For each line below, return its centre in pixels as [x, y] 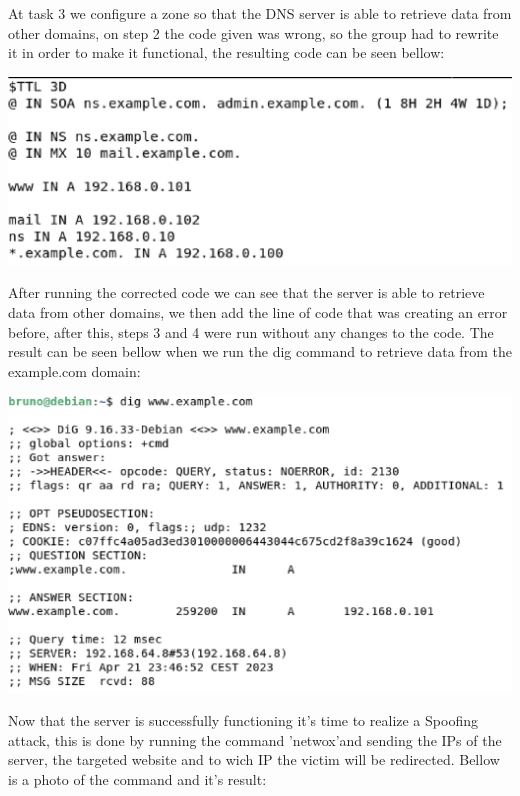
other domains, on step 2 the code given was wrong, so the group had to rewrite [253, 32]
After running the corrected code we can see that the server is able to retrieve [246, 292]
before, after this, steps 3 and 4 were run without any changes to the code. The [251, 331]
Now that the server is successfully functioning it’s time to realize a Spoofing [243, 720]
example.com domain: [74, 370]
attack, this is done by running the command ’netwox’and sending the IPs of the [255, 739]
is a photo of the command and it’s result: [137, 779]
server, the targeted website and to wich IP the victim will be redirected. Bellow [254, 759]
